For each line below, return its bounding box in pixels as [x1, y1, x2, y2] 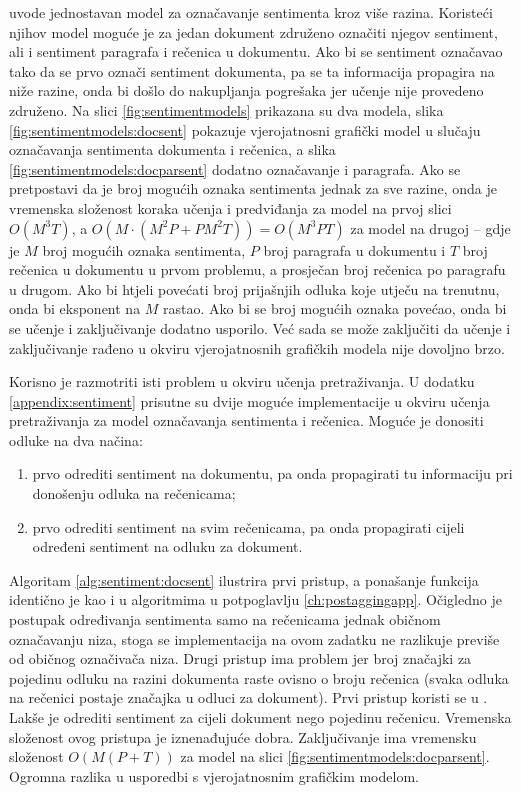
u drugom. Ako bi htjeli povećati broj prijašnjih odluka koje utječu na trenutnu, [9, 278, 500, 299]
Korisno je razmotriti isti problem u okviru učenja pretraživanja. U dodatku [9, 371, 475, 392]
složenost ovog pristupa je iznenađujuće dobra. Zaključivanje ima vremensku [9, 726, 477, 747]
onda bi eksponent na [9, 298, 141, 319]
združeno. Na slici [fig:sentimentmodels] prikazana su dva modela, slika [9, 99, 444, 120]
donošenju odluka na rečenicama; [32, 483, 236, 504]
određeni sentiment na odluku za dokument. [32, 536, 303, 557]
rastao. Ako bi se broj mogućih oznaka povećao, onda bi [163, 298, 507, 319]
